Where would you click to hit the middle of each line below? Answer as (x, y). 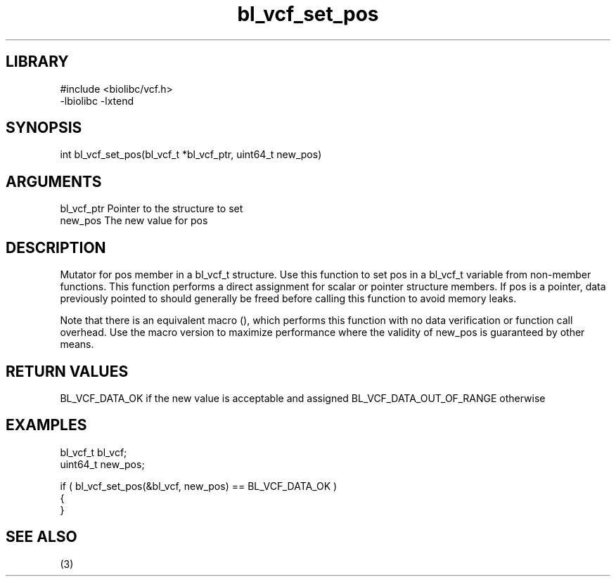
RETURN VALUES (67, 371)
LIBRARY (37, 62)
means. (77, 344)
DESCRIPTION (56, 247)
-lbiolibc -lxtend (97, 101)
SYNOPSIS (44, 128)
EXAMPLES (46, 425)
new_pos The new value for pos (134, 221)
